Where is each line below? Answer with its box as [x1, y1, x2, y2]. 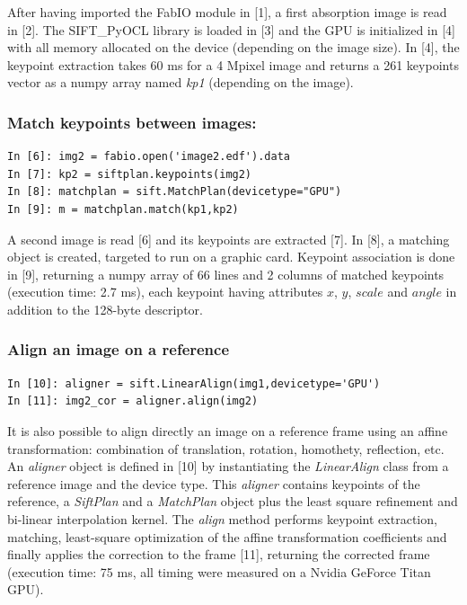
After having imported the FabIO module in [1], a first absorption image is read [7, 3, 447, 21]
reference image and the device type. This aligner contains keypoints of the [7, 474, 420, 493]
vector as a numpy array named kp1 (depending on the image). [7, 73, 354, 92]
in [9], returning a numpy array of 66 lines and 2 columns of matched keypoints [7, 264, 445, 283]
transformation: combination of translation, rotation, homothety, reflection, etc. [7, 439, 445, 458]
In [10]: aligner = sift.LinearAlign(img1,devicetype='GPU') [7, 377, 381, 390]
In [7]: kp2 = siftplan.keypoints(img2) [7, 167, 252, 181]
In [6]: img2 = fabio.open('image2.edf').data [7, 150, 290, 164]
